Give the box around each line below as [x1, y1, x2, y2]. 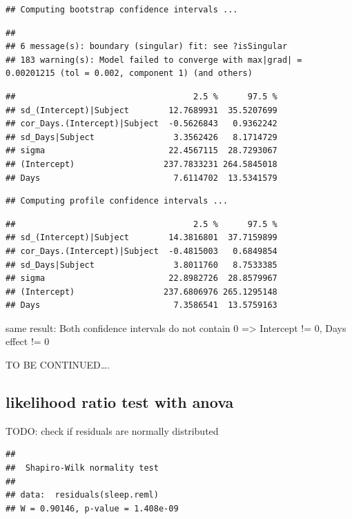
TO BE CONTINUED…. [6, 358, 110, 372]
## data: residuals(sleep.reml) [6, 490, 159, 500]
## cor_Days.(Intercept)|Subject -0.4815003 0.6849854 [6, 246, 277, 256]
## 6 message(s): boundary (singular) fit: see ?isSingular [6, 41, 288, 52]
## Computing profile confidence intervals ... [6, 196, 228, 206]
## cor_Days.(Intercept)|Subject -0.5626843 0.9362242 [6, 119, 277, 129]
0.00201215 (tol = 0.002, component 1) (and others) [6, 68, 253, 79]
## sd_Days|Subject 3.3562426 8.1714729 [6, 132, 277, 142]
